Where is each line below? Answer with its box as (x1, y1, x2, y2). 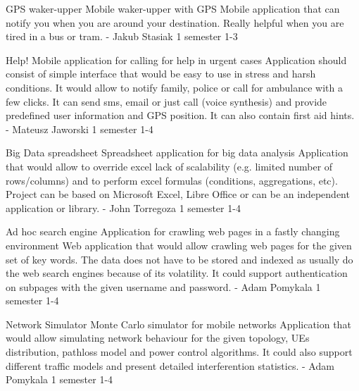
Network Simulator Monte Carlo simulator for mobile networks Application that (6, 316, 351, 331)
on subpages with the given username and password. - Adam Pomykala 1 (6, 279, 321, 294)
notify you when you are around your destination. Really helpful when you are (6, 15, 344, 30)
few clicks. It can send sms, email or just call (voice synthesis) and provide (6, 94, 327, 108)
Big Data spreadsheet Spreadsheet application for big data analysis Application (6, 145, 348, 160)
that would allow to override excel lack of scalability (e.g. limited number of (6, 159, 333, 173)
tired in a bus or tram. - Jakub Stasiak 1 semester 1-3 (6, 29, 238, 44)
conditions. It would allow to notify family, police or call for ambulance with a (6, 80, 343, 94)
